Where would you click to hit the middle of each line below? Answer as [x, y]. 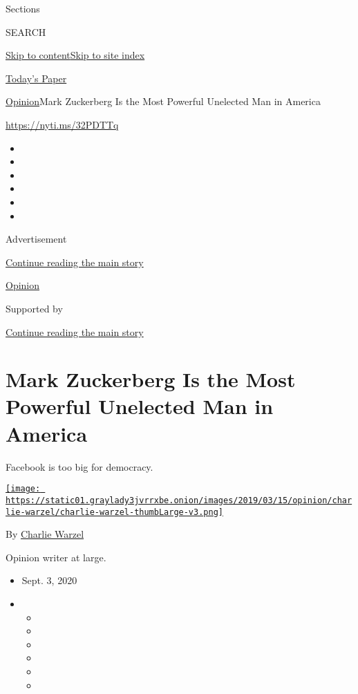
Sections [23, 8]
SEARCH [26, 31]
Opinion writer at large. [56, 557]
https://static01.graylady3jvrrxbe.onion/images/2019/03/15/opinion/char [179, 500]
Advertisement [36, 239]
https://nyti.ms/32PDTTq [62, 124]
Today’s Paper [36, 78]
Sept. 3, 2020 [49, 580]
